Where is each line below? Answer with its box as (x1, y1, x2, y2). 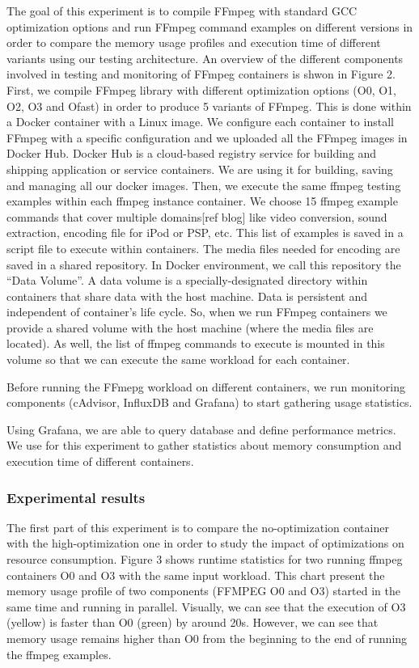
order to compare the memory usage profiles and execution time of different (6, 34, 381, 51)
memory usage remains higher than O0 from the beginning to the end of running (6, 630, 408, 646)
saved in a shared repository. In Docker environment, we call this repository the (6, 256, 401, 273)
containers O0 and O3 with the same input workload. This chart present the (6, 566, 385, 583)
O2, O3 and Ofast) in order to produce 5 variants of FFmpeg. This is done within (6, 97, 412, 114)
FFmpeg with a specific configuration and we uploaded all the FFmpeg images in (6, 129, 408, 146)
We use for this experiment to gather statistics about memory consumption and (6, 437, 402, 454)
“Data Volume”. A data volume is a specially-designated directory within (6, 272, 368, 289)
